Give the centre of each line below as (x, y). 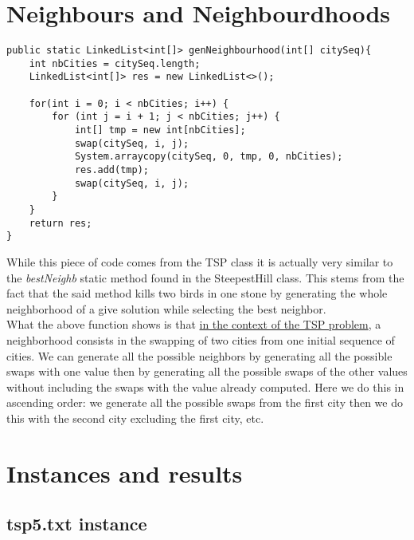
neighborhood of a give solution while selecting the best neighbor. (166, 308)
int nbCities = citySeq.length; (115, 63)
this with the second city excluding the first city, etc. (135, 418)
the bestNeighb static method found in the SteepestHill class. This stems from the (205, 277)
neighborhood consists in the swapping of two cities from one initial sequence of (201, 339)
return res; (61, 223)
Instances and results (125, 473)
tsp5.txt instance (77, 524)
